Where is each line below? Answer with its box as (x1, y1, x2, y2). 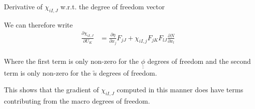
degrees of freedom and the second (147, 55, 251, 66)
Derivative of (4, 1, 43, 11)
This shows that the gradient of (4, 84, 99, 94)
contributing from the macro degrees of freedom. (4, 95, 150, 106)
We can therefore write (4, 19, 73, 29)
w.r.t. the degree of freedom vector (60, 1, 165, 11)
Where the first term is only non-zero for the (4, 55, 139, 66)
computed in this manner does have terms (117, 84, 244, 94)
